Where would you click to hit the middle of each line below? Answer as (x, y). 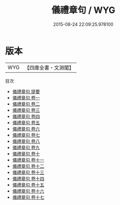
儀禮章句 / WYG (83, 10)
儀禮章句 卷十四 (28, 178)
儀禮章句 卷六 (26, 129)
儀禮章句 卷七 (26, 135)
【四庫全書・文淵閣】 (49, 68)
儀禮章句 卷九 (26, 147)
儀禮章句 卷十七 (28, 197)
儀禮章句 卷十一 (28, 160)
